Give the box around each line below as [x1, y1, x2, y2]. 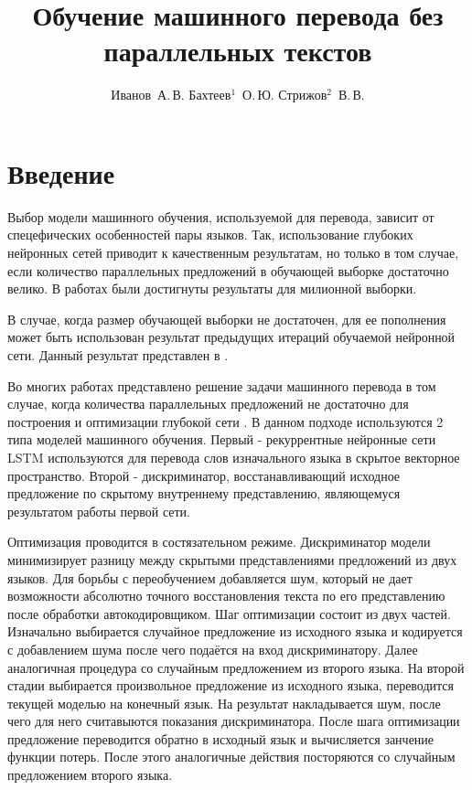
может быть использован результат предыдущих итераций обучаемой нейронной [7, 327, 456, 347]
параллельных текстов [103, 32, 372, 69]
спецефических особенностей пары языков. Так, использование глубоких [7, 225, 413, 244]
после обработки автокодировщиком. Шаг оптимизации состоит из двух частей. [7, 603, 451, 623]
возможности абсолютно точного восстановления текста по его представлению [7, 586, 445, 605]
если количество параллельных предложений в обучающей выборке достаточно [7, 261, 449, 280]
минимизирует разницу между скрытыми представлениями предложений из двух [7, 550, 457, 569]
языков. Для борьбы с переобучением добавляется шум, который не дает [7, 568, 413, 587]
